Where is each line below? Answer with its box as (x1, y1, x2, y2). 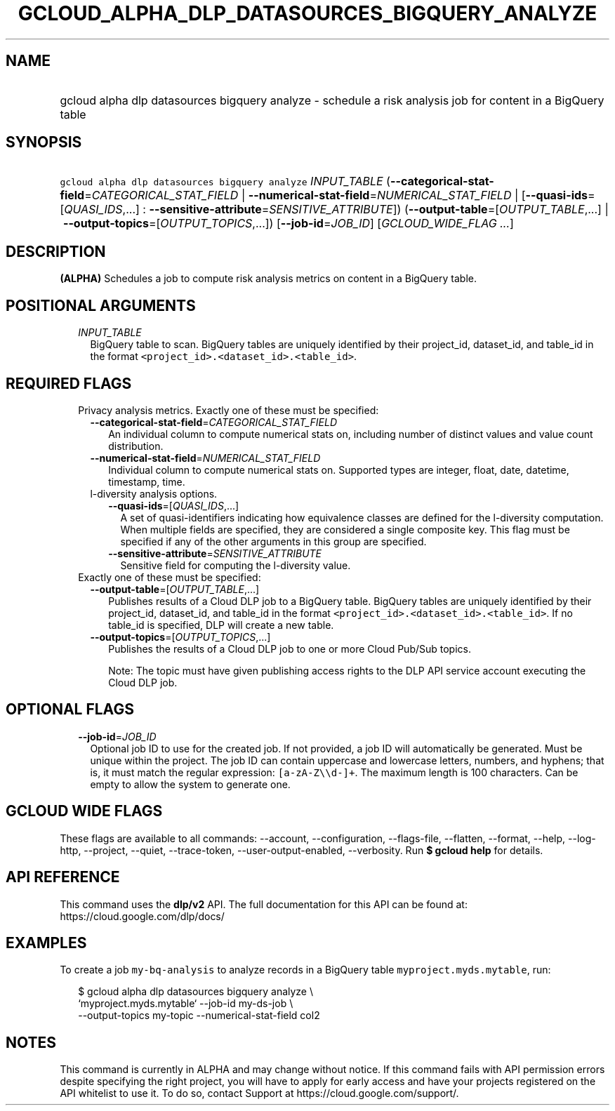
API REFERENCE (6, 868, 120, 886)
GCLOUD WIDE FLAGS (6, 802, 163, 820)
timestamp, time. (108, 475, 185, 488)
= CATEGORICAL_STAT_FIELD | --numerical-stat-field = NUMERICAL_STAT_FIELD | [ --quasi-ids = (84, 188, 595, 203)
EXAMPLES (6, 933, 87, 952)
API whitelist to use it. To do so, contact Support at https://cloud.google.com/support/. (60, 1087, 459, 1100)
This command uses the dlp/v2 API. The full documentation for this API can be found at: (60, 898, 468, 910)
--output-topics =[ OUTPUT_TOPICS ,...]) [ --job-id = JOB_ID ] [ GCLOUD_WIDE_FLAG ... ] (62, 216, 514, 231)
